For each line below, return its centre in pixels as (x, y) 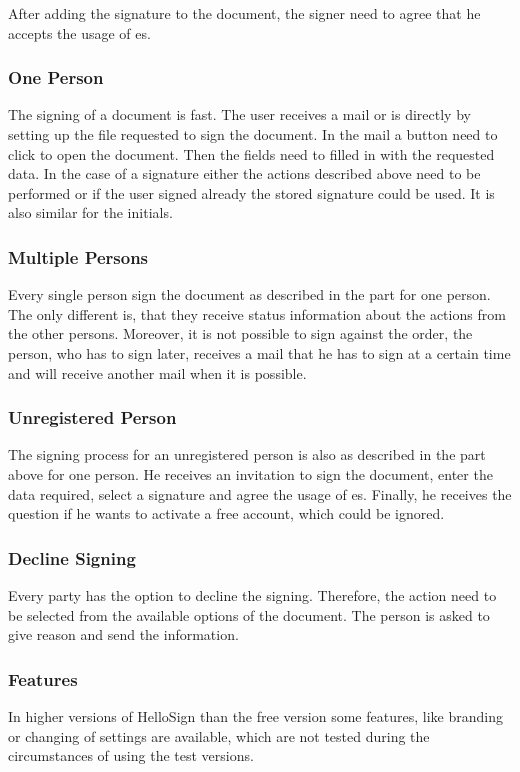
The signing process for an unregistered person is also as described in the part (247, 454)
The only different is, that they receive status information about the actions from (257, 313)
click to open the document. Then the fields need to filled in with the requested (251, 153)
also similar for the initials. (90, 212)
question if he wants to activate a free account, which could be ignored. (226, 513)
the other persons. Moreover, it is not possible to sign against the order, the (240, 333)
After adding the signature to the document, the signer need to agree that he (244, 13)
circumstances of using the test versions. (131, 755)
